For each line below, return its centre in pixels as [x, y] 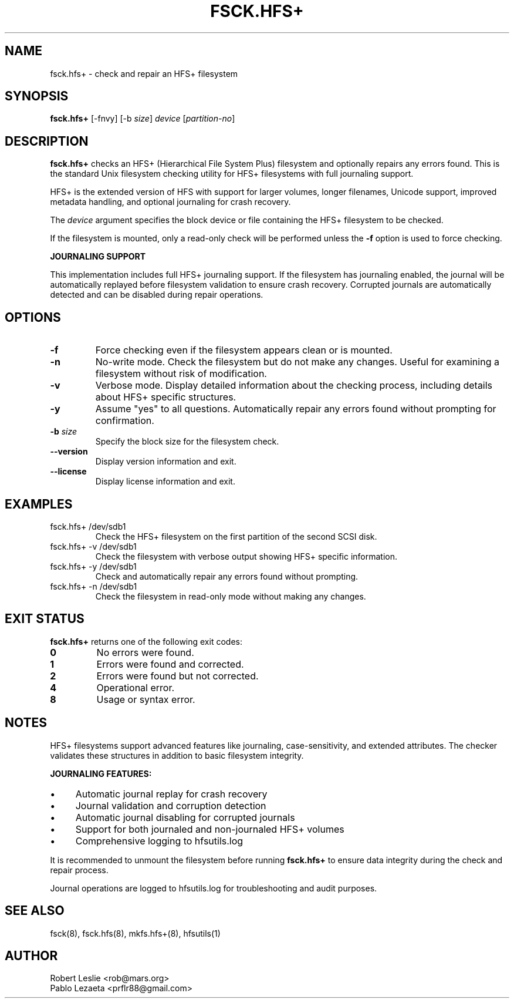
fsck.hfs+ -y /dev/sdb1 [93, 566]
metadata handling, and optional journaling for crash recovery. [170, 202]
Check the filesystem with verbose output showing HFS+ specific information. [246, 556]
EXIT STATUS [45, 619]
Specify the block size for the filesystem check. [187, 442]
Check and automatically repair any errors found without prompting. [227, 576]
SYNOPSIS [37, 96]
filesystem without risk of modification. [181, 374]
